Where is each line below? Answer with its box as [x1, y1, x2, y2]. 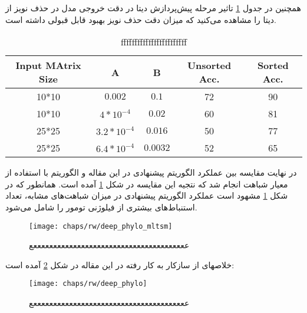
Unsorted [187, 58, 232, 73]
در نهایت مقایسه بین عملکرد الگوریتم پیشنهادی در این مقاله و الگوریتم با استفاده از [5, 166, 297, 179]
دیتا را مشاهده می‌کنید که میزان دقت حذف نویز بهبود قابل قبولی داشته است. [5, 13, 276, 25]
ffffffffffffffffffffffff [121, 35, 187, 49]
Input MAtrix [15, 58, 81, 73]
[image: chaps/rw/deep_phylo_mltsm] [29, 222, 173, 230]
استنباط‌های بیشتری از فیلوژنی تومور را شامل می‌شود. [5, 200, 197, 213]
